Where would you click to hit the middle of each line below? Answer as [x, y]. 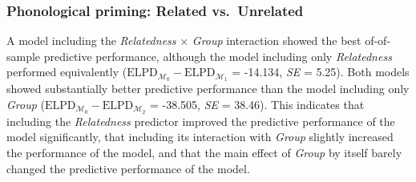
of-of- [378, 40]
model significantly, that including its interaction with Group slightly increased [200, 137]
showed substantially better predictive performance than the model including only [208, 89]
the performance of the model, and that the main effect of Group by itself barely [204, 152]
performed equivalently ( [67, 72]
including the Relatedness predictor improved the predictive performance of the [201, 121]
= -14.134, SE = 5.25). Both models [321, 72]
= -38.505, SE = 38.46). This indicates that [257, 104]
